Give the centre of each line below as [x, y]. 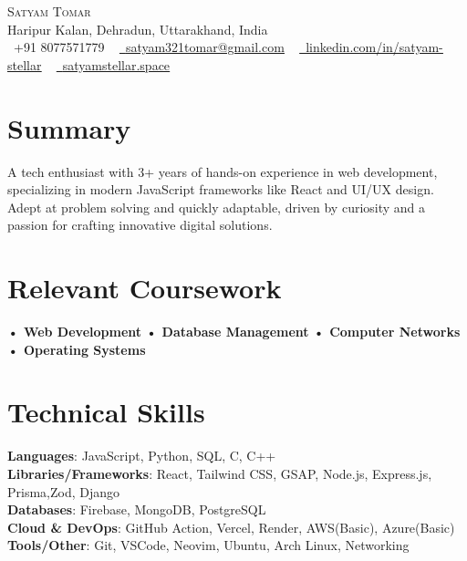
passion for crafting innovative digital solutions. [140, 225]
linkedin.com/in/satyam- [374, 47]
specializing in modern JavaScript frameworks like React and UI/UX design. [221, 189]
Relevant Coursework [145, 288]
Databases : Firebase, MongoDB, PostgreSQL [137, 509]
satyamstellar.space [116, 64]
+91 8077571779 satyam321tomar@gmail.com [149, 47]
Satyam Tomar [49, 11]
